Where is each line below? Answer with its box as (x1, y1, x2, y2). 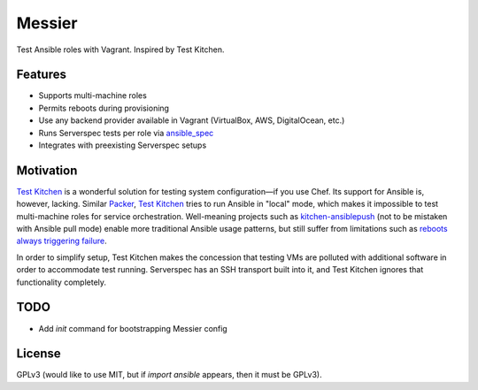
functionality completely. (16, 277, 106, 287)
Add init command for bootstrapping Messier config (38, 323, 227, 333)
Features (16, 67, 66, 82)
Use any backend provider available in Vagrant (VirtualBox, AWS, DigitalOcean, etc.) (38, 115, 345, 126)
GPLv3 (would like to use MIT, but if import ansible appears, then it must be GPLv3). (16, 370, 322, 380)
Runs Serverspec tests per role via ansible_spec (38, 127, 214, 138)
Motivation (16, 163, 78, 178)
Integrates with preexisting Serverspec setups (38, 140, 207, 150)
